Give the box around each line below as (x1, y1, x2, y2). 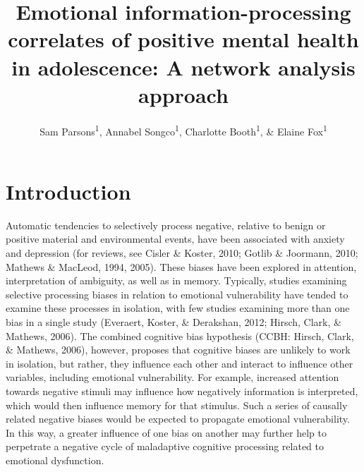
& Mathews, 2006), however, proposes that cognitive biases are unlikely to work (6, 342, 351, 357)
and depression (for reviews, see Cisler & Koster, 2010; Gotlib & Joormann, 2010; (6, 246, 358, 260)
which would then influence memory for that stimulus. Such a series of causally (6, 397, 348, 412)
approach (138, 80, 229, 109)
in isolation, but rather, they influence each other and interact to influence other (6, 356, 353, 370)
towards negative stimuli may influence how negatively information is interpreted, (6, 384, 358, 398)
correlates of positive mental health (8, 25, 359, 54)
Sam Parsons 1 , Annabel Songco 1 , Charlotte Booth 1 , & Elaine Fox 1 (40, 121, 327, 138)
